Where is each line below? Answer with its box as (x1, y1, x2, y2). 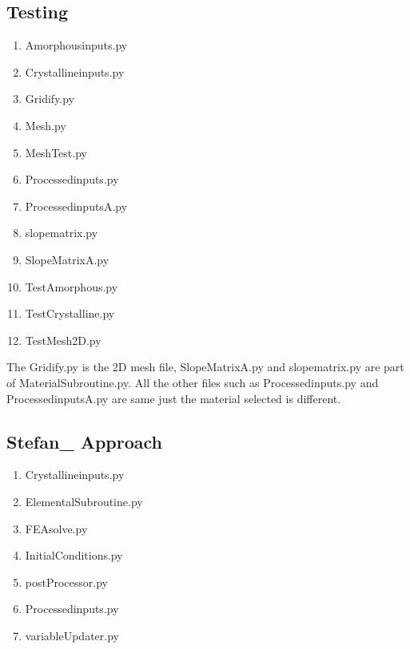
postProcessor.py (25, 573, 108, 590)
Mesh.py (25, 117, 66, 133)
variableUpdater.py (25, 627, 119, 643)
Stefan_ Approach (6, 429, 163, 453)
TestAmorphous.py (25, 278, 118, 295)
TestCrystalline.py (25, 305, 115, 322)
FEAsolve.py (25, 520, 88, 536)
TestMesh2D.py (25, 331, 102, 348)
